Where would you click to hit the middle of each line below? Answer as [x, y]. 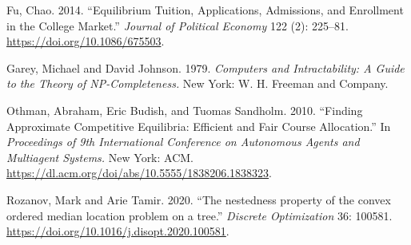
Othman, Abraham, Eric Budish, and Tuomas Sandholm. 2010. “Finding [185, 110]
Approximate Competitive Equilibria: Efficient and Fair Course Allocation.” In [199, 126]
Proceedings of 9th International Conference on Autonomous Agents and [183, 142]
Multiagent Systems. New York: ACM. [100, 157]
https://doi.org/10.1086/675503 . [86, 41]
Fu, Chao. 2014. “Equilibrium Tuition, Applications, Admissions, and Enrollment [205, 10]
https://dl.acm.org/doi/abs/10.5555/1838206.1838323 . [139, 173]
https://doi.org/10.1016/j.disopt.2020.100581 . [118, 231]
